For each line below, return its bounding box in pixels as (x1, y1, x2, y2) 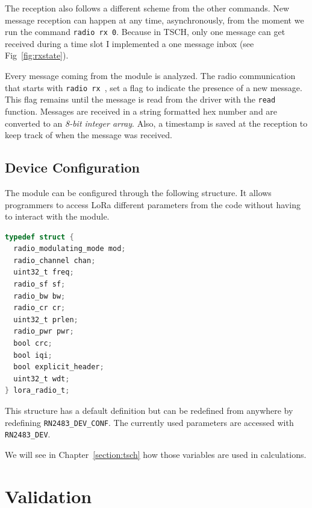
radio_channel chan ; (13, 256, 96, 265)
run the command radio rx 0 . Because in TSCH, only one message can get (5, 25, 285, 38)
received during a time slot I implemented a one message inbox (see (5, 37, 254, 49)
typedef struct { (5, 232, 74, 241)
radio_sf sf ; (13, 280, 66, 289)
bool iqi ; (13, 351, 52, 360)
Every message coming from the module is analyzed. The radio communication (5, 69, 296, 82)
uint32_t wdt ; (13, 374, 70, 383)
